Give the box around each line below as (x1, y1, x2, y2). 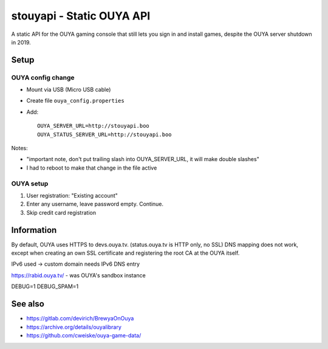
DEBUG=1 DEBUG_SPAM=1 (11, 283, 79, 290)
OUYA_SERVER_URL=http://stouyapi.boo (37, 122, 150, 130)
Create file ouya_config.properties (26, 97, 125, 105)
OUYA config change (11, 73, 75, 81)
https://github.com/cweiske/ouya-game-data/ (26, 331, 142, 339)
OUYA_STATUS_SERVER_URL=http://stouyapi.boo (37, 131, 173, 138)
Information (11, 225, 57, 235)
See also (11, 299, 45, 309)
